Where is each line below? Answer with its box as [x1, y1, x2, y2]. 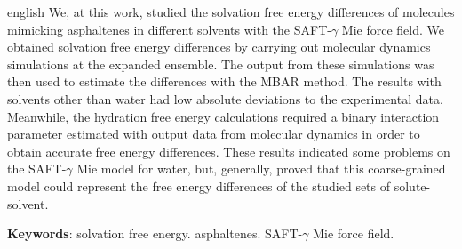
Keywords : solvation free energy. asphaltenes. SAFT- [7, 224, 303, 243]
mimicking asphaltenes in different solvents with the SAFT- [7, 20, 331, 38]
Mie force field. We [341, 20, 444, 38]
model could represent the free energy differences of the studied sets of [7, 176, 391, 195]
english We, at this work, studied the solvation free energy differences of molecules [7, 3, 455, 20]
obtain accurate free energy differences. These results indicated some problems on [7, 141, 450, 160]
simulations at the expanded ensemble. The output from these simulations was [7, 54, 434, 73]
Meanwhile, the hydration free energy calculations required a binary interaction [7, 107, 440, 125]
